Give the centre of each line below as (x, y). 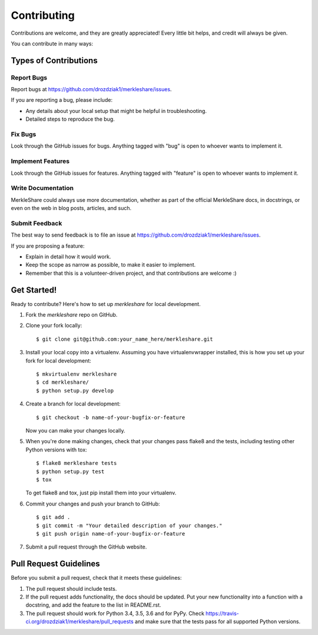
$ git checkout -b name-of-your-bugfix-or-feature (111, 417)
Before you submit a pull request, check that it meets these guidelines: (96, 578)
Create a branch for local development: (73, 404)
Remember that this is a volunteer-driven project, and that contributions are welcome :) (131, 273)
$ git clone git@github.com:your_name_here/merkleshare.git (125, 339)
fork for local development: (58, 360)
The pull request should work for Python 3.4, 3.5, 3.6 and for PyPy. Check (115, 613)
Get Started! (34, 290)
